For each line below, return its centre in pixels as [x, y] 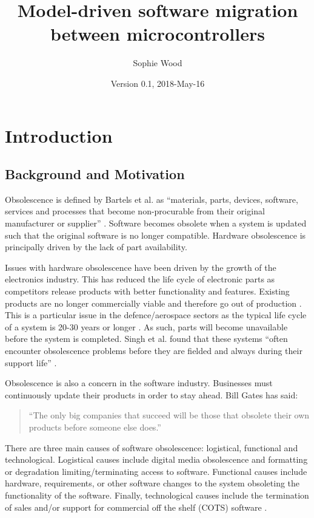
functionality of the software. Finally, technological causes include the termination [157, 495]
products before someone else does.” [95, 427]
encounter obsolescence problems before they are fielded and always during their [154, 351]
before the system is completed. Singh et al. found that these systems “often [146, 339]
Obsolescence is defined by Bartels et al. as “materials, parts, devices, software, [152, 199]
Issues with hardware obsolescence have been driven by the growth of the [141, 267]
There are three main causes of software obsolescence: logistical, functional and [152, 447]
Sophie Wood [158, 63]
